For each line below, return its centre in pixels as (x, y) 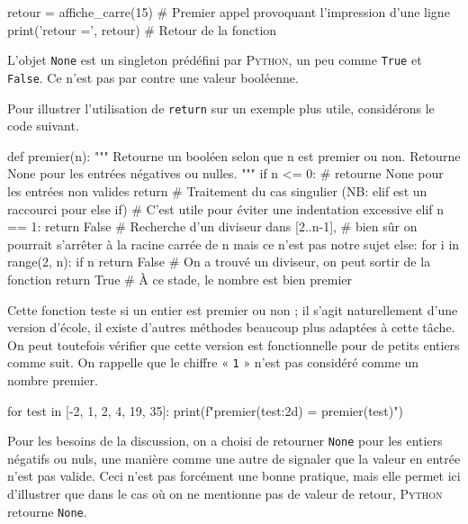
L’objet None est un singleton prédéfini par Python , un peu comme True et (215, 60)
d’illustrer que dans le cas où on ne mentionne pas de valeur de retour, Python (225, 493)
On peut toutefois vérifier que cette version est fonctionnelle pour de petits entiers (234, 344)
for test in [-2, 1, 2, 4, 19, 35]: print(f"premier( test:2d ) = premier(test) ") (205, 410)
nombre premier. (53, 379)
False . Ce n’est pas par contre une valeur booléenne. (153, 77)
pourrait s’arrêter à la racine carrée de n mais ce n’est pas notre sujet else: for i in (234, 244)
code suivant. (43, 126)
